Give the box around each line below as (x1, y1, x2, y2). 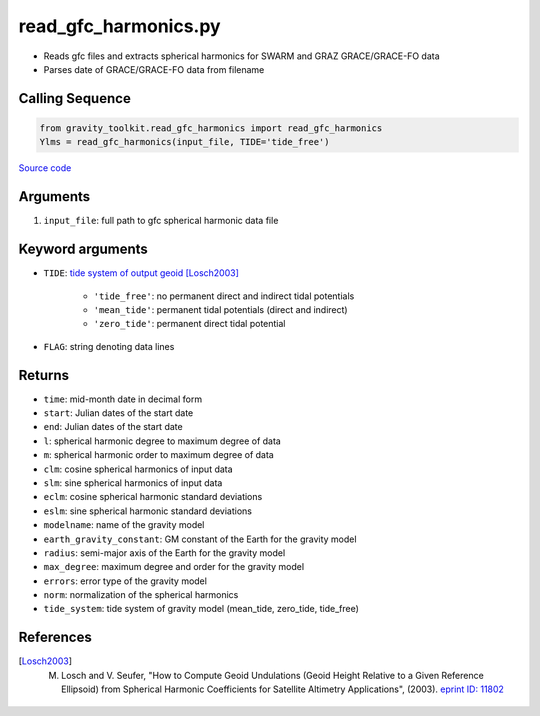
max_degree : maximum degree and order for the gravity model (43, 561, 305, 573)
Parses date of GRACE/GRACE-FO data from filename (43, 63, 265, 75)
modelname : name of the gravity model (43, 519, 205, 531)
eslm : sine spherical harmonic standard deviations (43, 505, 253, 517)
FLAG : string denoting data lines (43, 340, 175, 352)
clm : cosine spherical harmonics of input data (43, 463, 234, 475)
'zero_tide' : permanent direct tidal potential (93, 318, 286, 330)
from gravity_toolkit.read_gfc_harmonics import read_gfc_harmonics (39, 122, 383, 134)
